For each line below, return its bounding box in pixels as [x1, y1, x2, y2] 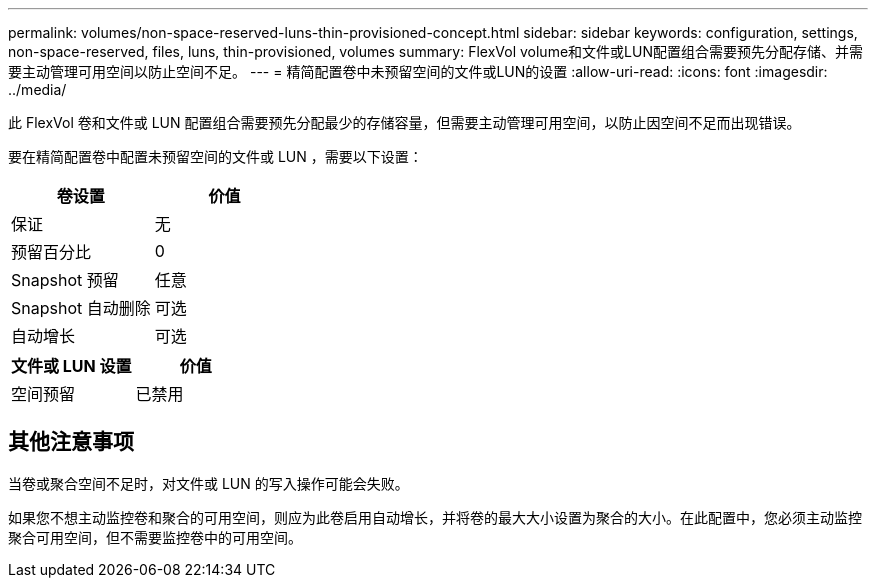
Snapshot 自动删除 [11, 298, 151, 318]
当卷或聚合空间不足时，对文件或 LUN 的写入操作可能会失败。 [8, 474, 409, 492]
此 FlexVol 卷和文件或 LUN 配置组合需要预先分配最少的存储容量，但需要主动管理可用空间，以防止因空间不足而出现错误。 [8, 114, 801, 131]
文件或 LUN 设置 [11, 356, 132, 376]
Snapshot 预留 [11, 270, 119, 290]
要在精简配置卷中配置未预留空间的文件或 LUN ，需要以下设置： [8, 148, 423, 165]
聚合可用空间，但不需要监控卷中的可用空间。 [8, 528, 302, 546]
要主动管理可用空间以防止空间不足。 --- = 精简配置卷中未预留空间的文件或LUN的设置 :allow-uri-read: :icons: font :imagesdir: [8, 63, 828, 80]
